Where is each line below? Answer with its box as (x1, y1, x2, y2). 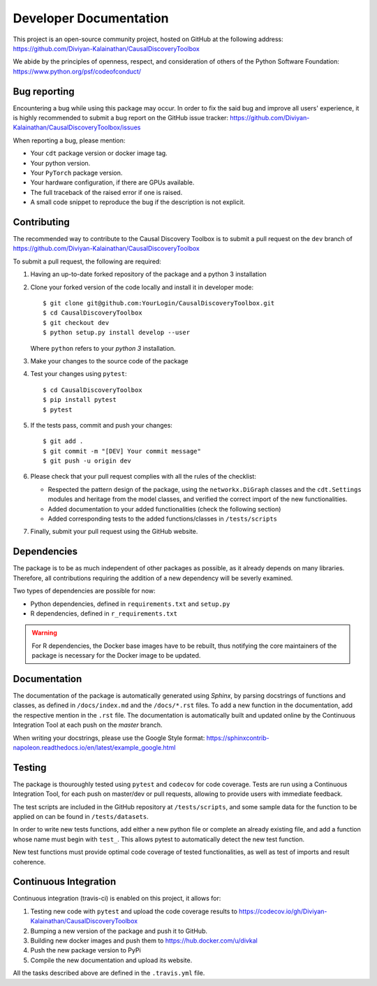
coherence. (13, 857, 46, 866)
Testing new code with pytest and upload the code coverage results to (30, 907, 237, 915)
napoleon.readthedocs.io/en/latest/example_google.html (13, 743, 176, 751)
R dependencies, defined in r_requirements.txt (30, 609, 178, 618)
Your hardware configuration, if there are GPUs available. (30, 178, 195, 187)
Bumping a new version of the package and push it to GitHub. (30, 927, 208, 935)
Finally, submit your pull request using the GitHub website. (30, 528, 198, 536)
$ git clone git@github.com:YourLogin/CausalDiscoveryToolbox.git (43, 299, 275, 307)
